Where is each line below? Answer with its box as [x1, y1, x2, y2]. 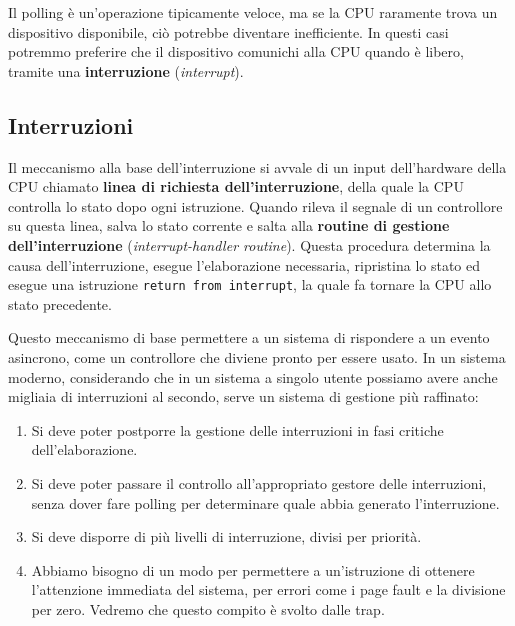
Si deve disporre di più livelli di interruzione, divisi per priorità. [31, 526, 422, 547]
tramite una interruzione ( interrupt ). [8, 60, 244, 81]
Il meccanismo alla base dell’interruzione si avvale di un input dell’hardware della [8, 156, 507, 177]
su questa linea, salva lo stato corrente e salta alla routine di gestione [8, 215, 450, 236]
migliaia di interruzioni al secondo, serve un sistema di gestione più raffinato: [8, 386, 479, 407]
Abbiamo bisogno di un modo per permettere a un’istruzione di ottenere [31, 559, 475, 580]
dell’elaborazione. [31, 439, 138, 460]
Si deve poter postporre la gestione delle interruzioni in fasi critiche [31, 419, 444, 440]
